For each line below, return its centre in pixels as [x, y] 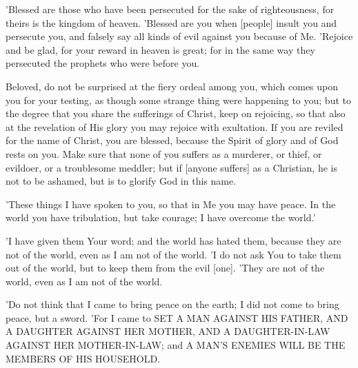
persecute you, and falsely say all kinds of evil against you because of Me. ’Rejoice [179, 36]
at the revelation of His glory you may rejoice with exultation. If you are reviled [175, 126]
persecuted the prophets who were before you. [103, 63]
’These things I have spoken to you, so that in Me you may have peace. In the [171, 204]
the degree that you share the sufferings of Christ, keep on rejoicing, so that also [176, 113]
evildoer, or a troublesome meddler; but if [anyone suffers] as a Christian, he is [171, 167]
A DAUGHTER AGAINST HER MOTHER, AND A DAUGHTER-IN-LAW [168, 331]
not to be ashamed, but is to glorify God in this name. [121, 181]
